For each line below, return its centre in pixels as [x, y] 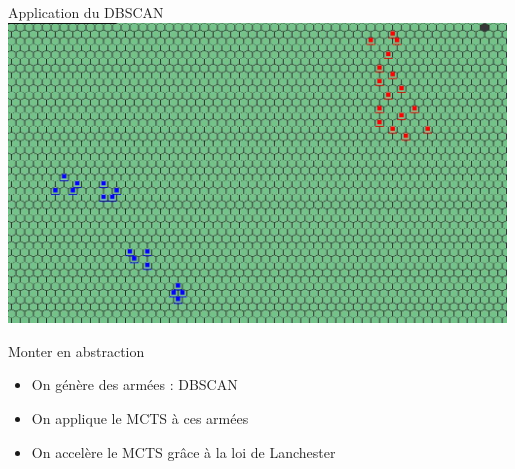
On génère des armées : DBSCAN [134, 384]
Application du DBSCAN [86, 12]
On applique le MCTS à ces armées [140, 418]
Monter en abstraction [76, 350]
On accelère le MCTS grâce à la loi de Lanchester [183, 451]
